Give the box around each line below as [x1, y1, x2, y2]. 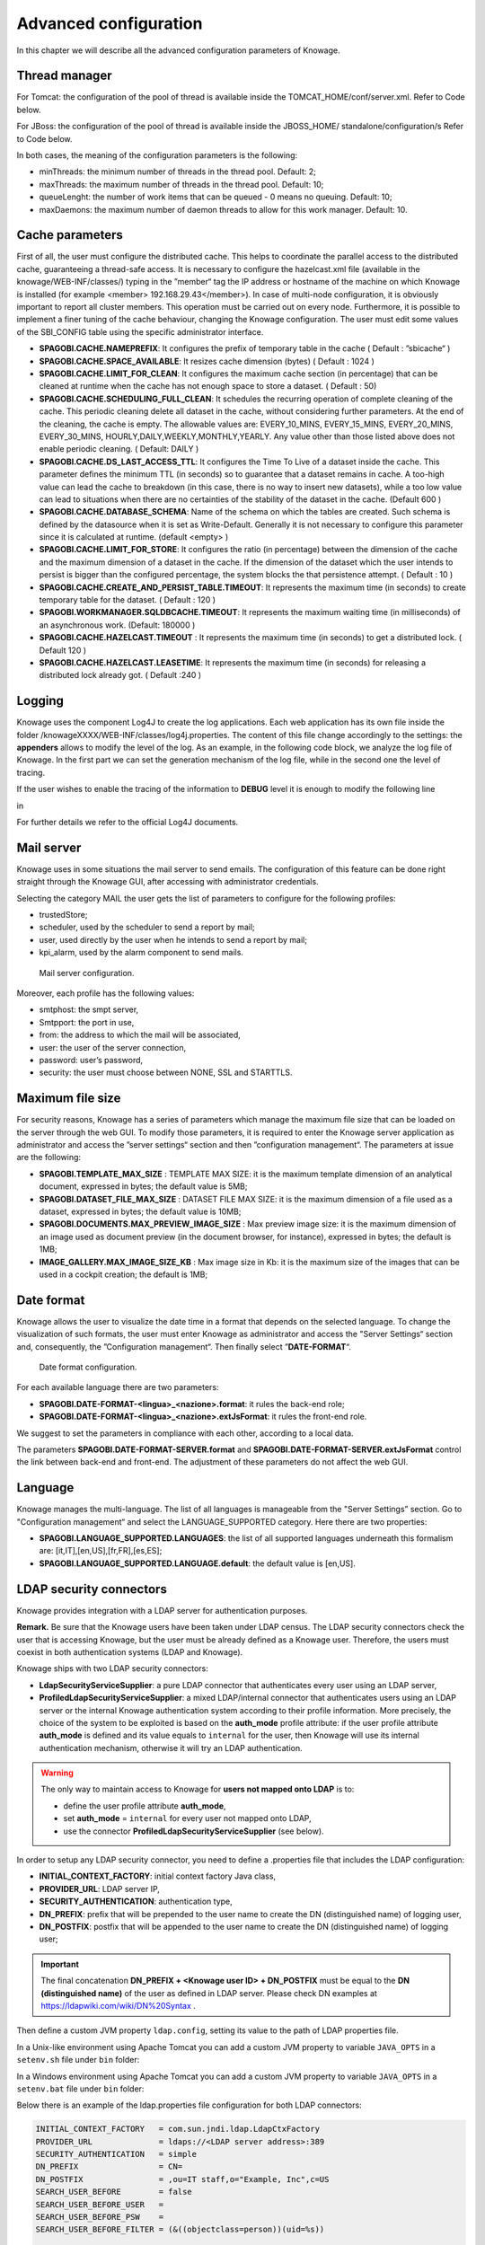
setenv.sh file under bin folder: [16, 2055, 140, 2065]
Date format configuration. [39, 1361, 137, 1373]
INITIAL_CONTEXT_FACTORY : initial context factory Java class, [39, 1871, 277, 1881]
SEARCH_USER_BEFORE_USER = [35, 2199, 164, 2209]
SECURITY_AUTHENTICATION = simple [35, 2149, 198, 2160]
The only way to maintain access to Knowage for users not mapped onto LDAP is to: [40, 1783, 355, 1795]
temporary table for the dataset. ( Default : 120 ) [39, 594, 216, 605]
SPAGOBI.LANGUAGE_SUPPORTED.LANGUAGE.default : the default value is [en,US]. [39, 1558, 357, 1569]
